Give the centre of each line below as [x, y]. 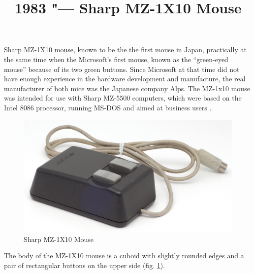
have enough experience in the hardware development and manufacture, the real [125, 79]
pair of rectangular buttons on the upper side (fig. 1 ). [85, 265]
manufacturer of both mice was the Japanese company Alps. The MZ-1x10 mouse [127, 88]
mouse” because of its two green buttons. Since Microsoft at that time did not [122, 69]
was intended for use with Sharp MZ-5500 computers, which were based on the [123, 98]
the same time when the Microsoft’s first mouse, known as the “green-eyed [116, 59]
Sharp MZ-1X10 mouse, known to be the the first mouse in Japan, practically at [125, 50]
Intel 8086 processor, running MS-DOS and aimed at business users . [108, 107]
